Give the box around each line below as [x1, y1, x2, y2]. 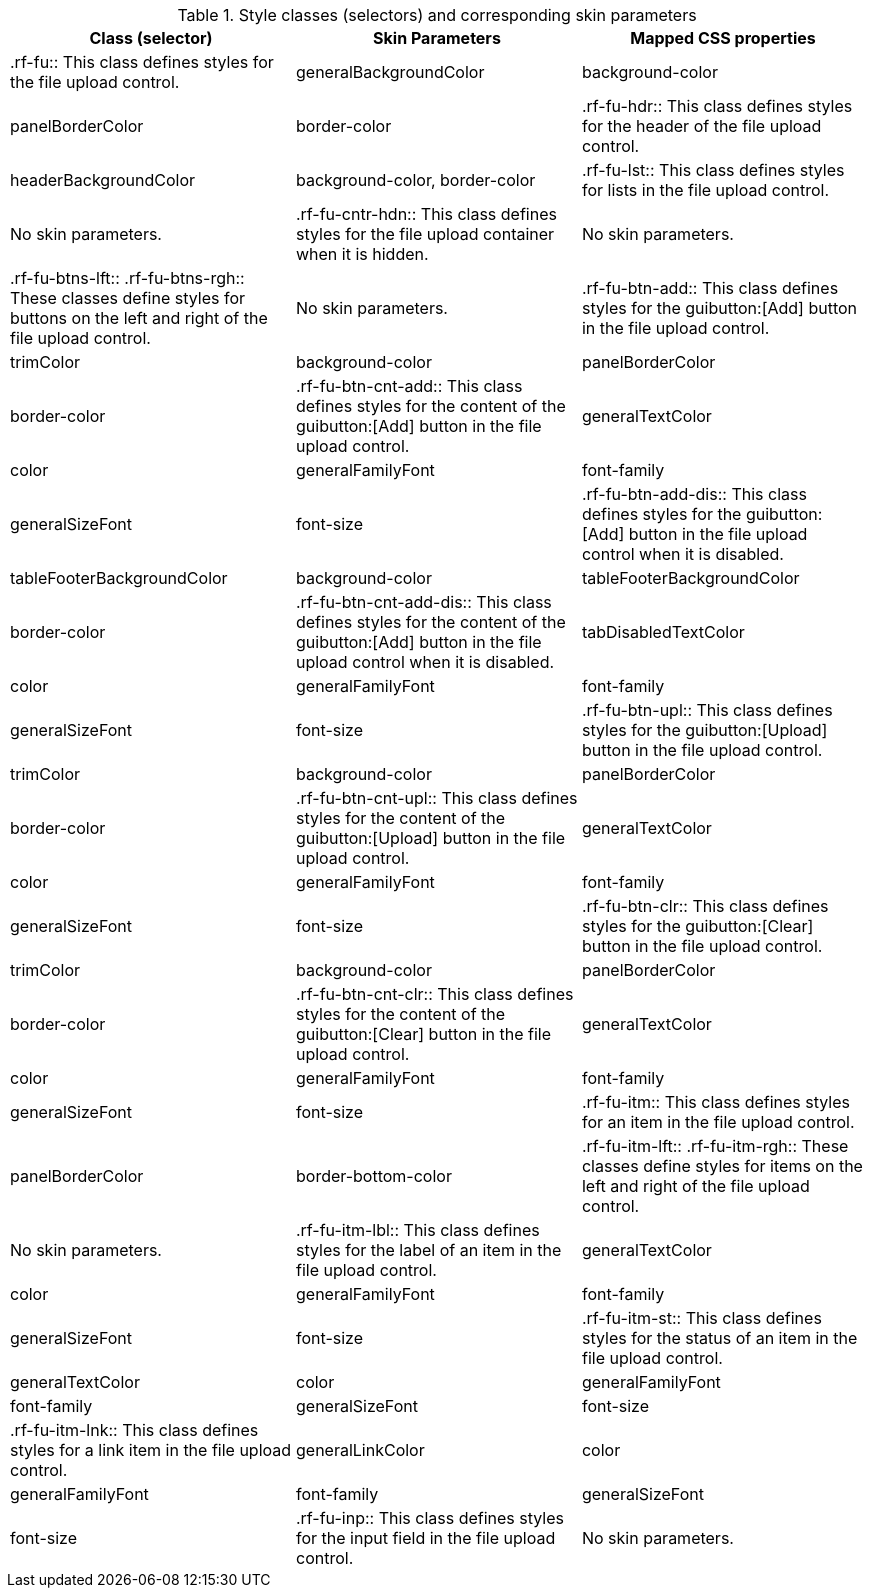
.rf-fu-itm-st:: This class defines [581, 1308, 822, 1328]
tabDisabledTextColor [581, 622, 745, 642]
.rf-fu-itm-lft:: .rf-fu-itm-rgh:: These [581, 1136, 849, 1156]
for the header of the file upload [581, 116, 822, 136]
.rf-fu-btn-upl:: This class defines [581, 700, 833, 720]
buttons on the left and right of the [10, 308, 268, 328]
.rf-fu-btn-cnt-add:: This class [295, 376, 523, 396]
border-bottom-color [295, 1166, 452, 1186]
